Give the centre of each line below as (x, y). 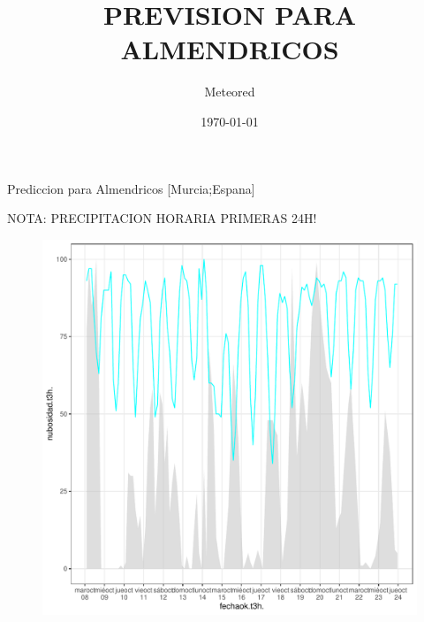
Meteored (230, 92)
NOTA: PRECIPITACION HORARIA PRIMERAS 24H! (162, 218)
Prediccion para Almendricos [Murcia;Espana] (131, 188)
